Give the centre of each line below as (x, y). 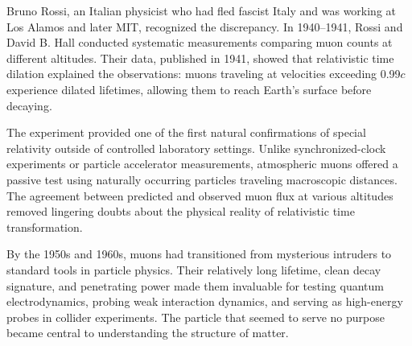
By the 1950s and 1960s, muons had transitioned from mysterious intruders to (199, 254)
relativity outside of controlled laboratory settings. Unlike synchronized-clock (196, 148)
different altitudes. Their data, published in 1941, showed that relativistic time (200, 58)
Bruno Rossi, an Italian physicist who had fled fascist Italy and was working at (202, 10)
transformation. (45, 227)
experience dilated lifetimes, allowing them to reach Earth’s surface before (189, 89)
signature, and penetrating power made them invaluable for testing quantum (195, 285)
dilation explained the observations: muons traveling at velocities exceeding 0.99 (204, 74)
